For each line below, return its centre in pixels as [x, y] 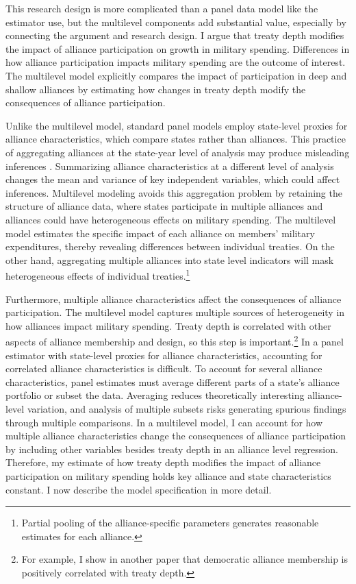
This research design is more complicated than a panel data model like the [162, 8]
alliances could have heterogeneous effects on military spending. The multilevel [171, 219]
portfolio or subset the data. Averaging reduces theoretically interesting [155, 395]
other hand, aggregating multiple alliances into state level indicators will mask [170, 259]
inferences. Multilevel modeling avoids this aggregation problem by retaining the [174, 192]
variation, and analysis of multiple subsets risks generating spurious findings [187, 408]
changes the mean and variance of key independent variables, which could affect [173, 179]
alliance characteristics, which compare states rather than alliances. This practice [176, 139]
